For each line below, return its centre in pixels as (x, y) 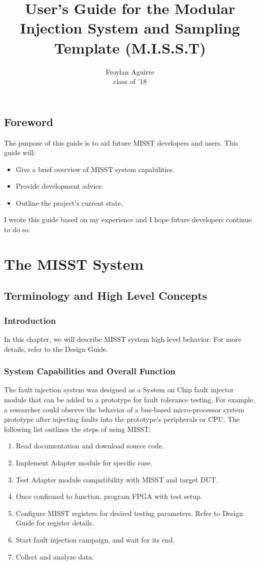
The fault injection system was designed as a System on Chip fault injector (119, 390)
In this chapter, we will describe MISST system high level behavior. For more (123, 339)
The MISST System (74, 263)
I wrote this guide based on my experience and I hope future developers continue (128, 219)
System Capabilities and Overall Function (90, 371)
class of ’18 (130, 81)
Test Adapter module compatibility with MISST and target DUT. (117, 479)
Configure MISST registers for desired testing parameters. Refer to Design (129, 513)
